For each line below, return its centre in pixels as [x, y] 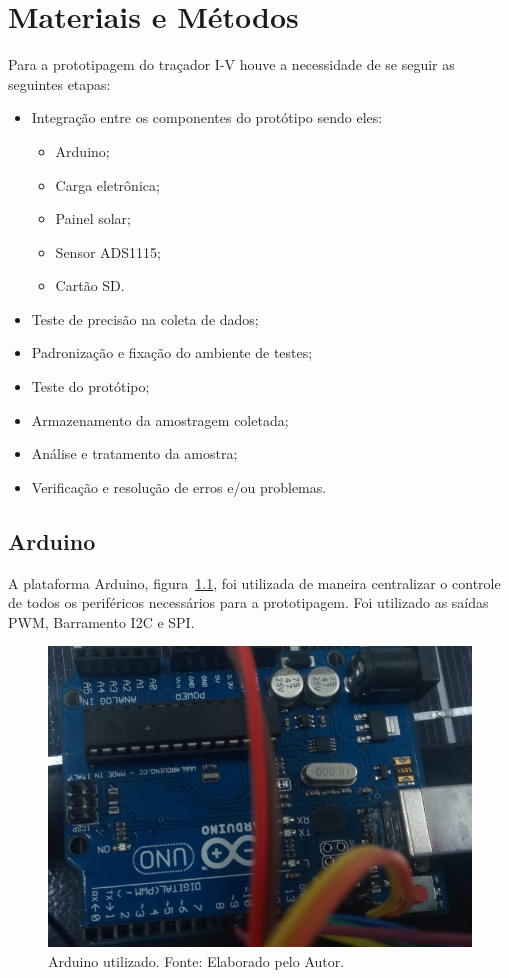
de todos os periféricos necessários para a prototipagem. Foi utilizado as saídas [248, 602]
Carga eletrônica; [107, 184]
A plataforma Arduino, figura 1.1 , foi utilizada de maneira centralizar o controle [254, 582]
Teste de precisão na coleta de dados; [145, 318]
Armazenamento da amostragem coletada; [160, 419]
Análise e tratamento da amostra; [134, 453]
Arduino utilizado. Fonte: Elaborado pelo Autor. [196, 960]
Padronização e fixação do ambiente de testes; [172, 352]
